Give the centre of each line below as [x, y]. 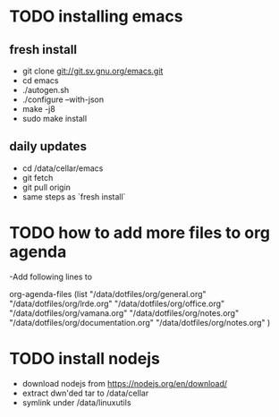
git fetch [38, 177]
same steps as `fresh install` [74, 196]
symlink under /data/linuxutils [76, 402]
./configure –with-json [63, 99]
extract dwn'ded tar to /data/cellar [85, 393]
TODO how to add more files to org [140, 233]
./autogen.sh [46, 90]
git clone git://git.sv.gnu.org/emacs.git [93, 71]
